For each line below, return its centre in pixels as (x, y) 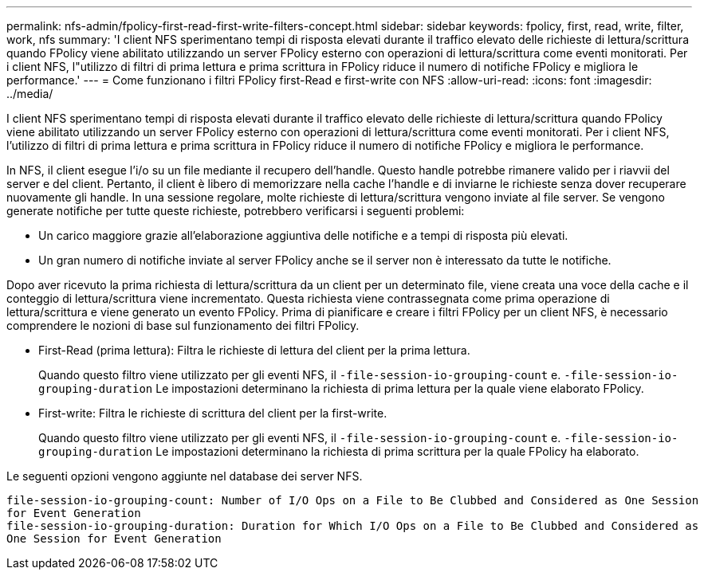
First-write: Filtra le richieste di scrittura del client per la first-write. (213, 413)
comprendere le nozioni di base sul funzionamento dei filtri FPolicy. (183, 325)
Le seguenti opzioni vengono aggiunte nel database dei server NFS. (185, 476)
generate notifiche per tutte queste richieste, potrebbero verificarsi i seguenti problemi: (236, 211)
